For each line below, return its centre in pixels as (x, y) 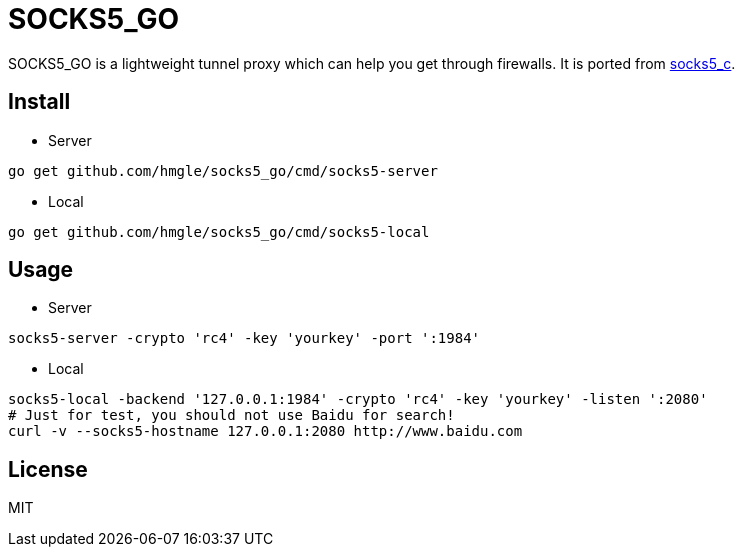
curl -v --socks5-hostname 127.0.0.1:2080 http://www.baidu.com (265, 431)
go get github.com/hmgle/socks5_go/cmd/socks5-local (219, 231)
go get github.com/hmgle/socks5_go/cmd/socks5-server (223, 170)
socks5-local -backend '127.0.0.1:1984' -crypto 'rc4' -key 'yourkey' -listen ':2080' (358, 399)
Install (39, 102)
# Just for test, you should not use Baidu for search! (231, 415)
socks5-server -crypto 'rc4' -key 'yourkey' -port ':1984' (244, 338)
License (48, 469)
